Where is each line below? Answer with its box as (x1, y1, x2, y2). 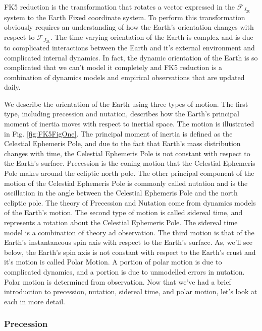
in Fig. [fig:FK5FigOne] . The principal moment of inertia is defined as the (4, 128, 233, 139)
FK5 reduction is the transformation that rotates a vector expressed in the (4, 2, 235, 12)
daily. (4, 82, 21, 92)
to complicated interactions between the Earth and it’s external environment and (4, 42, 255, 52)
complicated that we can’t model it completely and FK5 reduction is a (4, 62, 222, 73)
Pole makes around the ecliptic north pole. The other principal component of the (4, 168, 254, 178)
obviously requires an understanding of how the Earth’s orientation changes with (4, 22, 254, 32)
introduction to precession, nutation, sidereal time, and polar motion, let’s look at (4, 286, 257, 297)
